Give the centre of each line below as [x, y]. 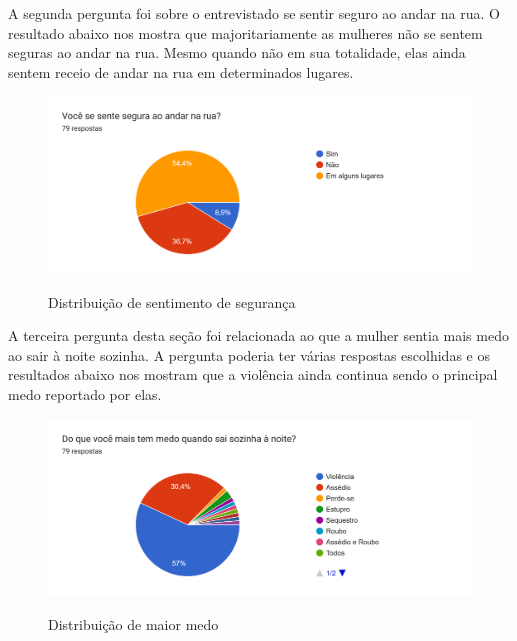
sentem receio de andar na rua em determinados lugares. [181, 71]
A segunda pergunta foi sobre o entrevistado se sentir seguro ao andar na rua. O [254, 13]
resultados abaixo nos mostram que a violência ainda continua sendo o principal [253, 374]
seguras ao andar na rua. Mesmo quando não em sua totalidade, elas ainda [237, 52]
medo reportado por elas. [85, 393]
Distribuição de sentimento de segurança [172, 301]
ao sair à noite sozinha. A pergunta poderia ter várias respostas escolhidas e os [249, 354]
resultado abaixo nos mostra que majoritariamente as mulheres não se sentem [245, 32]
